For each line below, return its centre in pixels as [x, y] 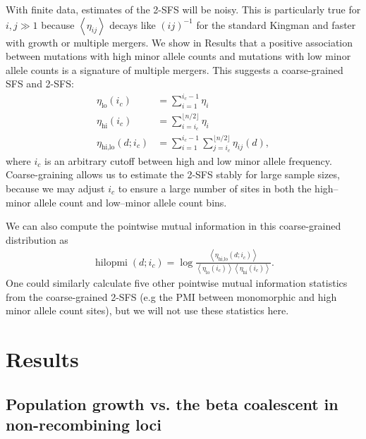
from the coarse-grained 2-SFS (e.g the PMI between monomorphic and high [171, 296]
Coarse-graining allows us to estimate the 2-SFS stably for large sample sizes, [173, 174]
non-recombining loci [84, 424]
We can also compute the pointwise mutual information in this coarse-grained [173, 226]
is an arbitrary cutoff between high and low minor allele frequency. [188, 160]
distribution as [37, 239]
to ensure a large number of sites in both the [215, 188]
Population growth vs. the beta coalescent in [172, 403]
